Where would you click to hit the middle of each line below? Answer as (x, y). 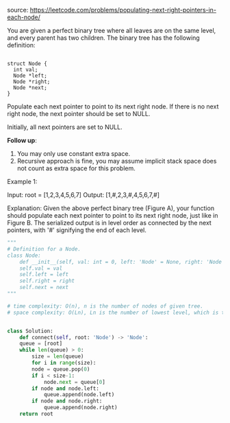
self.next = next (44, 288)
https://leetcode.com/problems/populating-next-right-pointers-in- (123, 10)
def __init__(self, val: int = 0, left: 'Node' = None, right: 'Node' (122, 262)
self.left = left (44, 275)
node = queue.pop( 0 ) (61, 369)
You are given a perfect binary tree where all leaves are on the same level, (112, 31)
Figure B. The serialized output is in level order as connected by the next (110, 223)
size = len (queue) (58, 356)
